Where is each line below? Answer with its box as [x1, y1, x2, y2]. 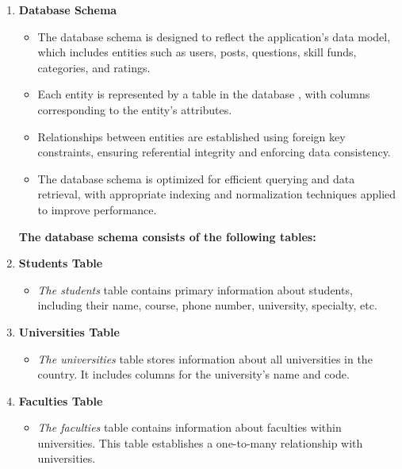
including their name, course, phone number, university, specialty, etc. [37, 297, 377, 313]
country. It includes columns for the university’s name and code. [37, 366, 350, 383]
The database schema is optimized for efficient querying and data [37, 170, 355, 186]
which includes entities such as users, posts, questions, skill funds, [37, 44, 357, 60]
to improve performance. [37, 201, 157, 217]
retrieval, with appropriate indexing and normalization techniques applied [37, 186, 396, 202]
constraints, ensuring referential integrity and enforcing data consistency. [37, 144, 391, 160]
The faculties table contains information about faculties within [37, 419, 342, 436]
